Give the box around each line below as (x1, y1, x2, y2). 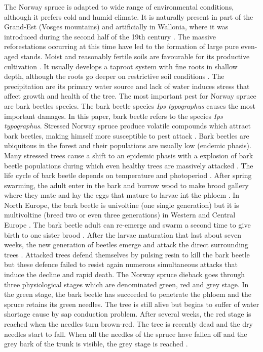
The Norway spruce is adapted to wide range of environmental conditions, (4, 2, 234, 12)
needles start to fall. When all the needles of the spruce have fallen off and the (4, 328, 247, 339)
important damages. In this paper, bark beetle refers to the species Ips (4, 110, 223, 121)
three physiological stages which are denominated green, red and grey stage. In (4, 279, 249, 289)
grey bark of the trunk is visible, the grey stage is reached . (4, 338, 188, 349)
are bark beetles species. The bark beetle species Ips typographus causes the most (4, 100, 255, 111)
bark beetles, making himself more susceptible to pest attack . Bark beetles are (4, 130, 249, 141)
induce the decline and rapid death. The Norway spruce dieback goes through (4, 269, 245, 280)
